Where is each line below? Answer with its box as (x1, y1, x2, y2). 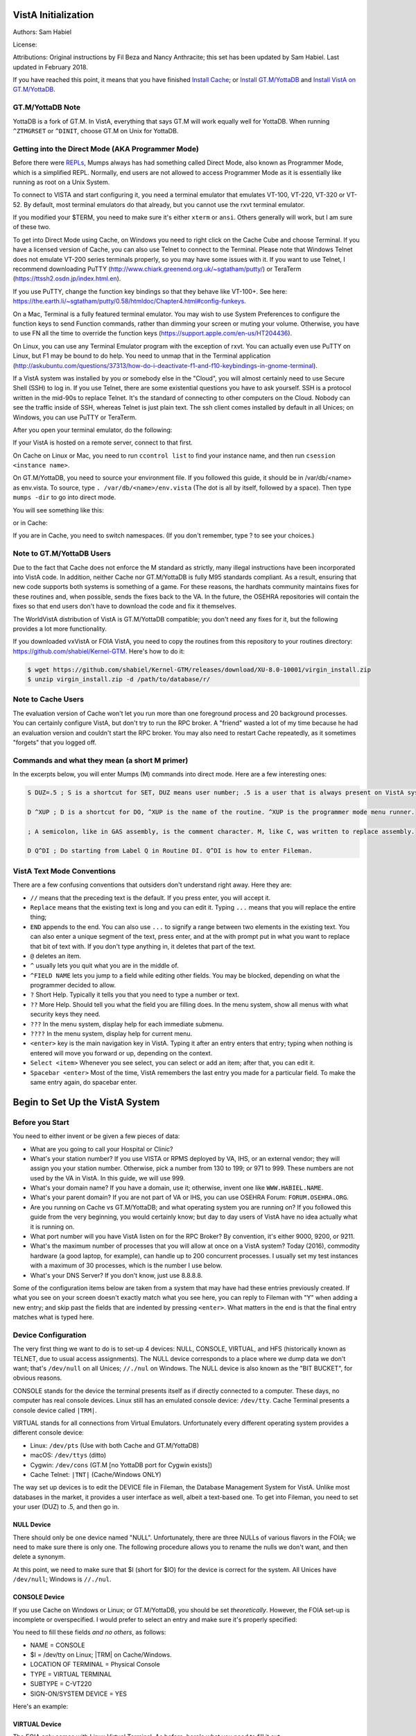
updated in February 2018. (12, 62, 88, 71)
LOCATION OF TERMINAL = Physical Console (30, 1660, 160, 1669)
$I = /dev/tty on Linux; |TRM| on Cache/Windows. (30, 1651, 173, 1659)
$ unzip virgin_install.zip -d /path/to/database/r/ (27, 676, 211, 683)
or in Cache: (12, 519, 48, 527)
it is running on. (30, 1222, 75, 1230)
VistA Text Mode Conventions (12, 866, 116, 876)
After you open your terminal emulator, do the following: (12, 426, 173, 434)
